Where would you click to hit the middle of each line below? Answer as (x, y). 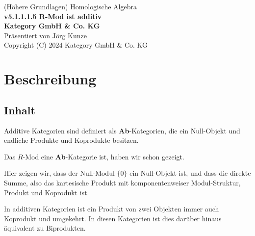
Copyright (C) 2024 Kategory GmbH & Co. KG (76, 45)
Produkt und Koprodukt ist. (47, 192)
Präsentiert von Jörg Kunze (45, 35)
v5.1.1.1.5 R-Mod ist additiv (53, 16)
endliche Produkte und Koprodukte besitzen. (71, 140)
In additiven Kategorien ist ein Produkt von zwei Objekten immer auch (112, 209)
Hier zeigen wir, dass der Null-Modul (59, 173)
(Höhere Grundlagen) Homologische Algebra (70, 6)
